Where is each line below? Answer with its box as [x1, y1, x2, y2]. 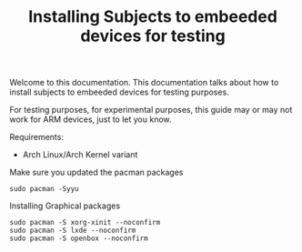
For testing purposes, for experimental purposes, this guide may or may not [9, 105, 293, 116]
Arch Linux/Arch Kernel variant [22, 149, 138, 160]
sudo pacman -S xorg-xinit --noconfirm [9, 218, 161, 227]
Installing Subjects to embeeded [28, 6, 277, 27]
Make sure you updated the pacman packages [9, 166, 184, 178]
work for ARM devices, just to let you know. [9, 114, 172, 125]
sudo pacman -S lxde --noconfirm [9, 226, 136, 236]
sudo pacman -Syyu [9, 185, 79, 194]
